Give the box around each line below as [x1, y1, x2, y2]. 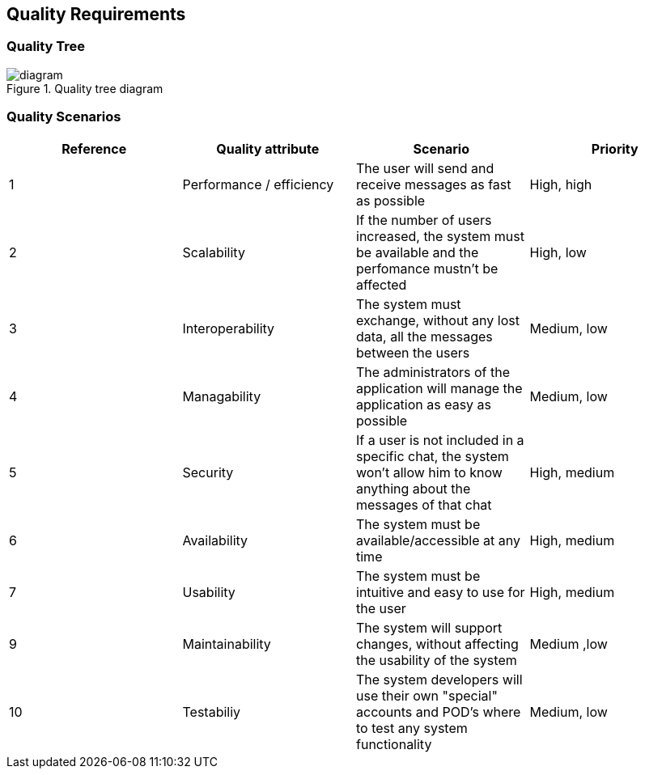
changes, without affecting [356, 635, 519, 652]
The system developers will [356, 671, 523, 688]
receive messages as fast [356, 176, 511, 193]
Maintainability [182, 635, 271, 652]
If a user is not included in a [356, 431, 524, 448]
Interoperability [182, 320, 275, 337]
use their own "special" [356, 687, 498, 704]
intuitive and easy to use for [356, 583, 525, 600]
